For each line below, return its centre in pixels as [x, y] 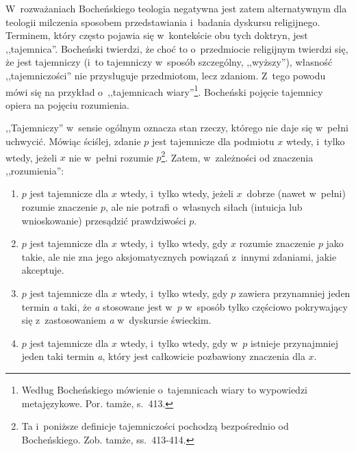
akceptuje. [43, 270]
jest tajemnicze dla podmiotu [213, 141]
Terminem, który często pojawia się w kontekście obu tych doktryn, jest [157, 35]
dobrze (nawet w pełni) [296, 193]
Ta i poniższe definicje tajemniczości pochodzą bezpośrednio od [155, 426]
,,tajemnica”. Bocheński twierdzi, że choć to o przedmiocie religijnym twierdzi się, [177, 48]
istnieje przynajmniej [294, 343]
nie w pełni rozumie [111, 157]
